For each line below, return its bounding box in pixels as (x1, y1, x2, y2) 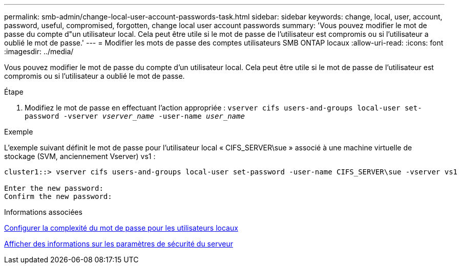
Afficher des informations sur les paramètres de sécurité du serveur (4, 239, 233, 248)
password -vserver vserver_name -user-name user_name (25, 112, 245, 120)
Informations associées (4, 208, 82, 216)
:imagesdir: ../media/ (4, 47, 74, 56)
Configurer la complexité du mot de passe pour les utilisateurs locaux (4, 224, 238, 232)
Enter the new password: (4, 184, 103, 192)
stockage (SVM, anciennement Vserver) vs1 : (4, 152, 156, 161)
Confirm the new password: (4, 192, 112, 200)
